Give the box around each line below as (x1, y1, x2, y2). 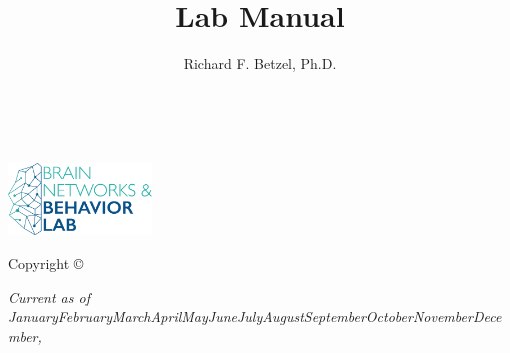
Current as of (8, 286, 90, 307)
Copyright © (8, 253, 84, 274)
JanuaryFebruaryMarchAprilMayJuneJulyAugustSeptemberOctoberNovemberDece (8, 306, 502, 327)
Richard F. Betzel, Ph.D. (183, 53, 337, 74)
